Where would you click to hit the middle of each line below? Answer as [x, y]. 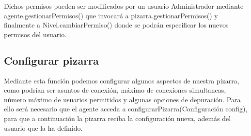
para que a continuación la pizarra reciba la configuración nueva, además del [118, 118]
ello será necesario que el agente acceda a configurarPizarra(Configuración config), [126, 109]
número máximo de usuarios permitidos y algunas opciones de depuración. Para [122, 99]
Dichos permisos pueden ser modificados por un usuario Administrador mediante [124, 6]
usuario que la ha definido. [43, 128]
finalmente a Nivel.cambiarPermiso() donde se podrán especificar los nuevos [116, 25]
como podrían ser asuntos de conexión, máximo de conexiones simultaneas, [115, 90]
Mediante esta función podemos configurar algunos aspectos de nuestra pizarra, [122, 80]
